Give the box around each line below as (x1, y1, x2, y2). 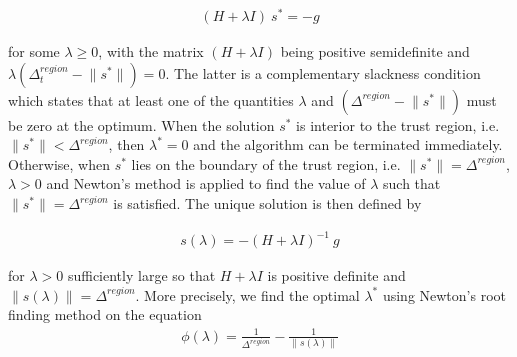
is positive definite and (267, 265, 406, 286)
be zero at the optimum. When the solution (8, 114, 275, 135)
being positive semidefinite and (280, 41, 470, 62)
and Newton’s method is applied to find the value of (46, 173, 366, 194)
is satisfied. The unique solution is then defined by (113, 193, 422, 214)
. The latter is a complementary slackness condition (165, 62, 481, 83)
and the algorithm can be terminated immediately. (193, 134, 503, 155)
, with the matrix (98, 41, 204, 62)
